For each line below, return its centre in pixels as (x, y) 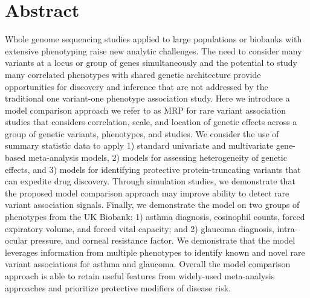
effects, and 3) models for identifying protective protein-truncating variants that (153, 169)
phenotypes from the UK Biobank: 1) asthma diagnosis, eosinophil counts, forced (155, 217)
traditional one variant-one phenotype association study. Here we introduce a (147, 98)
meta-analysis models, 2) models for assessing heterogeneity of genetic (157, 157)
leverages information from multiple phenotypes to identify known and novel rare (155, 252)
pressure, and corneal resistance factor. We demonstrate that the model (163, 240)
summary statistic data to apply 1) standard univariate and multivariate (139, 145)
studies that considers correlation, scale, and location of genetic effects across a (151, 122)
